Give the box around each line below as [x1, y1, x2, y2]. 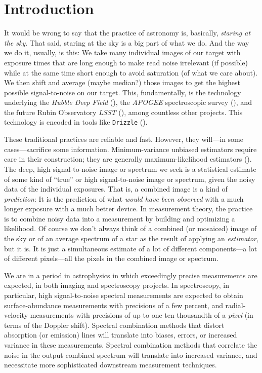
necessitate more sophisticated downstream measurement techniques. [4, 359, 217, 370]
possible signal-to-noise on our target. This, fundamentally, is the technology [4, 87, 241, 97]
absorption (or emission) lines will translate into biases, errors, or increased [4, 329, 237, 340]
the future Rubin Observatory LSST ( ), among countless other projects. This [4, 106, 243, 117]
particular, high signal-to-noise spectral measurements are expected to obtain [4, 290, 243, 301]
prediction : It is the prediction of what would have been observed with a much [4, 193, 244, 204]
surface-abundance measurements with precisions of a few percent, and [4, 300, 223, 310]
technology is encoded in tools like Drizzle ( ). [4, 117, 148, 127]
